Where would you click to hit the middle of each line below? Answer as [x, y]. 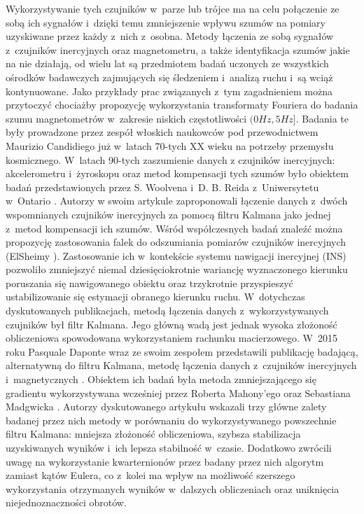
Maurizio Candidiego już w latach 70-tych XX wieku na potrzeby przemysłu [170, 145]
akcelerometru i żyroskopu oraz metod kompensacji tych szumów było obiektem [177, 173]
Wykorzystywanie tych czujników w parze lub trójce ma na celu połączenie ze [173, 8]
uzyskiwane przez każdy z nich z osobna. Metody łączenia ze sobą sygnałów [170, 36]
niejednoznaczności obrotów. [66, 502]
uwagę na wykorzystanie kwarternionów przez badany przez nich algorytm [165, 461]
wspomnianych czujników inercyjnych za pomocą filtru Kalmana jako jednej [168, 214]
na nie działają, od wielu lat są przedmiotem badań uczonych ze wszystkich [167, 63]
